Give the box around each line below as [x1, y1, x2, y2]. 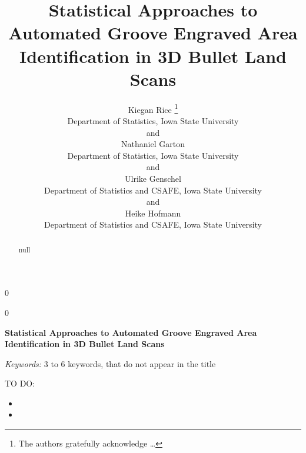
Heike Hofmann [125, 206, 181, 219]
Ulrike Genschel [125, 172, 181, 184]
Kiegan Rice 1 [128, 101, 178, 115]
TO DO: [5, 377, 35, 389]
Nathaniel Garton [121, 138, 185, 150]
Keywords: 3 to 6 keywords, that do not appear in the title [5, 357, 216, 369]
